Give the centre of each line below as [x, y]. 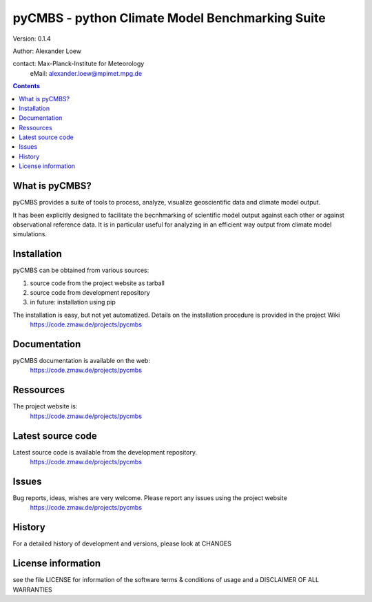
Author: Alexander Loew [47, 51]
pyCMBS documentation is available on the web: [82, 361]
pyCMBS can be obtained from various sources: [81, 270]
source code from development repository [90, 292]
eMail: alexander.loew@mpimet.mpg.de [86, 73]
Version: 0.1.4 [32, 39]
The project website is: [45, 406]
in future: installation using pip [73, 302]
